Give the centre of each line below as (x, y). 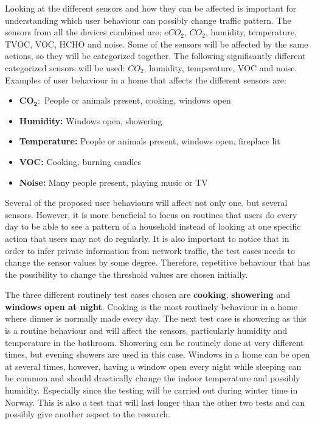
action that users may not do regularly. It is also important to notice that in (147, 238)
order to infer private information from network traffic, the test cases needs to (150, 250)
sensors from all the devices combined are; (83, 32)
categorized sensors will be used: (65, 67)
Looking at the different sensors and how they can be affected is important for (151, 8)
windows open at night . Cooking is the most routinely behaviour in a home (151, 306)
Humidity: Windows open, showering (91, 120)
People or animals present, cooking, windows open (137, 100)
